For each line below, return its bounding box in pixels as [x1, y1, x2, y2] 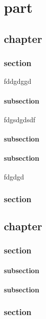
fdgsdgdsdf [4, 114, 35, 124]
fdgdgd [4, 172, 24, 182]
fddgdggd [4, 76, 31, 86]
